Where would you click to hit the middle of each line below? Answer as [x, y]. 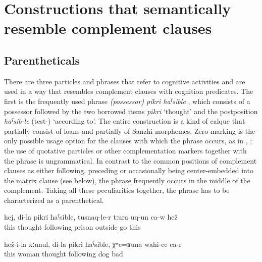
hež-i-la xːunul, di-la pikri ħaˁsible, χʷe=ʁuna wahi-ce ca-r [93, 244]
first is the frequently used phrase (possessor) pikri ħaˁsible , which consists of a [127, 101]
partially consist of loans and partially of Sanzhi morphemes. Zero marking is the [130, 130]
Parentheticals [42, 60]
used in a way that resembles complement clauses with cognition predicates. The [129, 91]
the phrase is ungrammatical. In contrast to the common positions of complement [130, 160]
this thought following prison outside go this [72, 227]
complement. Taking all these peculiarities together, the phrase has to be [117, 190]
